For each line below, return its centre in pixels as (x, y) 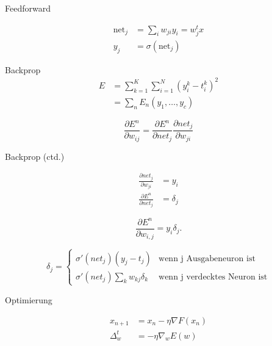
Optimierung (29, 299)
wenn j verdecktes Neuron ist (213, 277)
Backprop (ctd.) (35, 156)
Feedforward (28, 8)
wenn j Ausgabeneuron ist (207, 258)
